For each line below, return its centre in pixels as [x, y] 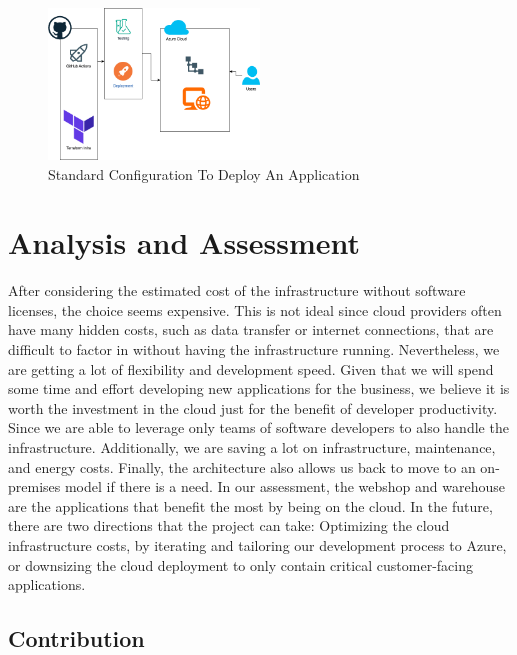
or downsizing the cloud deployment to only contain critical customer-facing [240, 564]
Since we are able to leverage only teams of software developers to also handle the [258, 427]
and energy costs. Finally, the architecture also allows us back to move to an [242, 466]
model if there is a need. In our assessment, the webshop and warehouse [284, 486]
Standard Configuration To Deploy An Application [204, 173]
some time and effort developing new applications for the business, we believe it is [259, 388]
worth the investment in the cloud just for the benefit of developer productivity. [253, 407]
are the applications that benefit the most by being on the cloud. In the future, [250, 505]
